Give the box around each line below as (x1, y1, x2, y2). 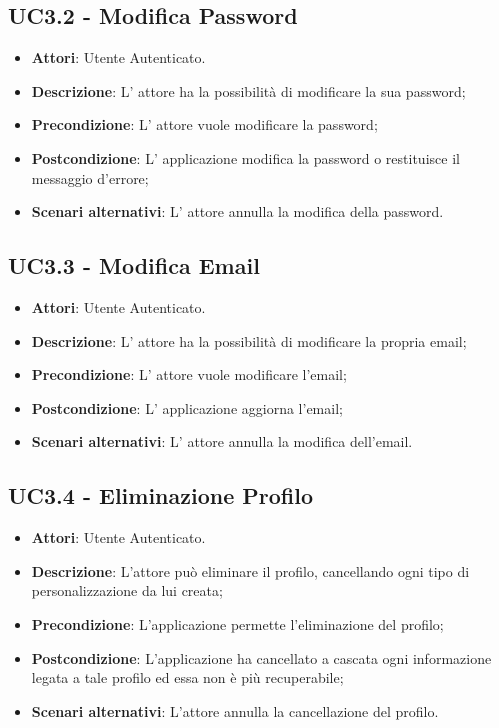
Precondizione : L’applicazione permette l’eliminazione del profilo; (31, 613, 444, 634)
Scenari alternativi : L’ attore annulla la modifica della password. (31, 201, 444, 222)
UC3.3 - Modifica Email (8, 250, 260, 281)
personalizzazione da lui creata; (31, 580, 223, 601)
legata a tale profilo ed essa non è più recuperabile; (31, 667, 344, 688)
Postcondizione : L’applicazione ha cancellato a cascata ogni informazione (31, 647, 492, 668)
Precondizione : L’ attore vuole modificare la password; (31, 114, 378, 135)
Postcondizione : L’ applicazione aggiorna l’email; (31, 397, 343, 418)
